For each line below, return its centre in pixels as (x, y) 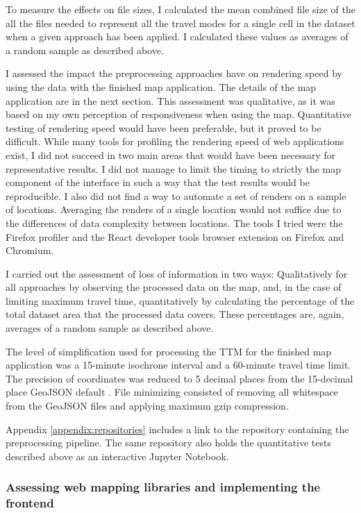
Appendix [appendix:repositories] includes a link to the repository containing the (177, 429)
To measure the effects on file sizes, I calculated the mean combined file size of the (180, 9)
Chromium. (30, 250)
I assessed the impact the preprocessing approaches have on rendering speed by (174, 73)
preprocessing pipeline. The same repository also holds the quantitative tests (168, 443)
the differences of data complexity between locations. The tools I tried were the (174, 222)
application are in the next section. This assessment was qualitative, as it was (170, 100)
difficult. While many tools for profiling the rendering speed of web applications (175, 141)
